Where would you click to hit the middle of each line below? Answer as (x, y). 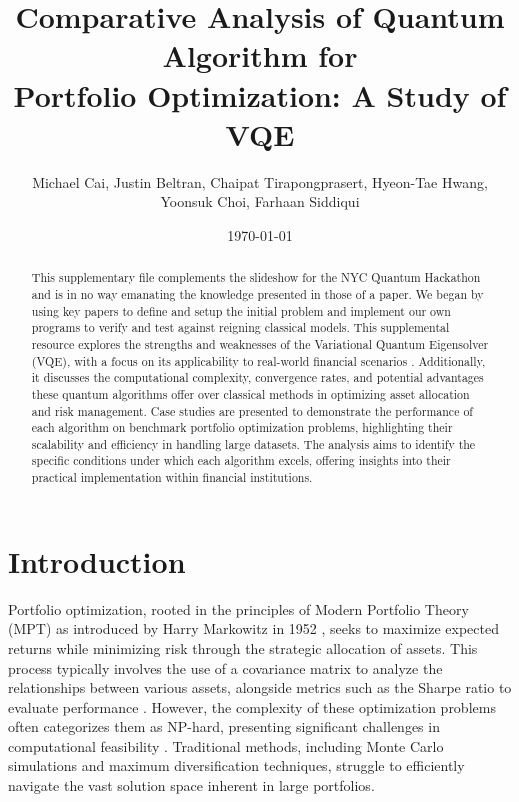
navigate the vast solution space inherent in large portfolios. (191, 785)
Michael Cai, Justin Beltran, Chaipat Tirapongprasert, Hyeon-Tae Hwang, (260, 181)
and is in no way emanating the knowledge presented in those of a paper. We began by (257, 293)
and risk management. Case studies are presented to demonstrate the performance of (252, 410)
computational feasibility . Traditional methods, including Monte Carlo (226, 745)
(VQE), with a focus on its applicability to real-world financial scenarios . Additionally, (258, 360)
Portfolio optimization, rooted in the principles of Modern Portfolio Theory (238, 608)
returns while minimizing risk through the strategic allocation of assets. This (243, 647)
